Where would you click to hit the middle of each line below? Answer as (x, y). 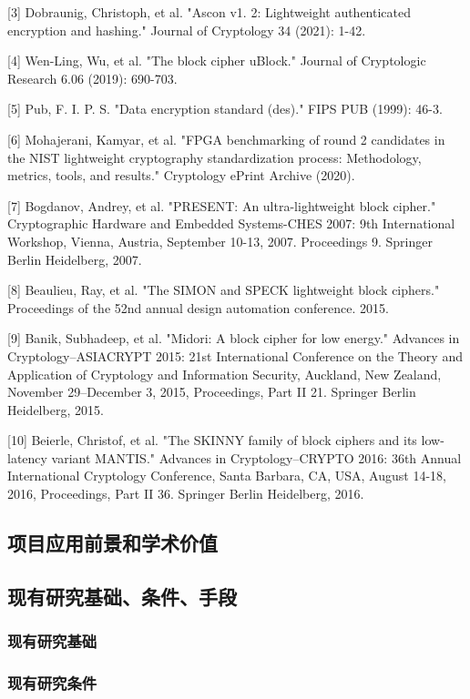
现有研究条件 (52, 682)
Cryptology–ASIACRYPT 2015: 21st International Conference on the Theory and (235, 355)
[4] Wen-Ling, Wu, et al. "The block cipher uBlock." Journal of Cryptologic (217, 61)
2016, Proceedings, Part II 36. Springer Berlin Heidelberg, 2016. (186, 494)
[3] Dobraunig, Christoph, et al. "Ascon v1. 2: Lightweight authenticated (209, 12)
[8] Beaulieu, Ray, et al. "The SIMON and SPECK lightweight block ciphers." (224, 290)
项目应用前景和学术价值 (112, 543)
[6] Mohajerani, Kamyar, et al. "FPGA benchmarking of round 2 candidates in (226, 139)
